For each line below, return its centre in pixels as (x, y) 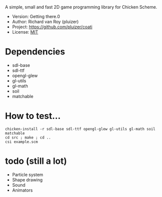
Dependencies (35, 52)
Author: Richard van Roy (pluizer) (45, 22)
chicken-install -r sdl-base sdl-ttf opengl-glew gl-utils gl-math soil (80, 129)
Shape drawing (27, 179)
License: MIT (25, 32)
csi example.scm (21, 142)
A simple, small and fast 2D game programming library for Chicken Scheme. (81, 7)
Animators (22, 190)
